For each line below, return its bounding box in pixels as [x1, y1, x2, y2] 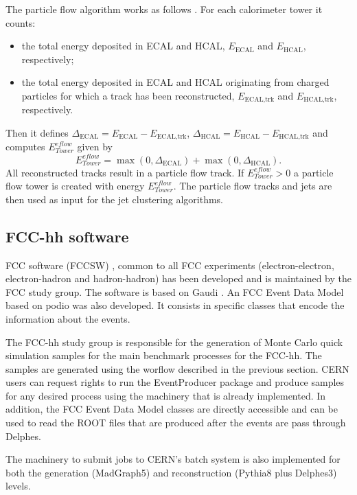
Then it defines [5, 126, 69, 140]
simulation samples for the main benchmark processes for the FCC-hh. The [5, 348, 322, 362]
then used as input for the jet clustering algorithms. [5, 192, 224, 206]
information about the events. [5, 311, 130, 325]
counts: [5, 15, 36, 30]
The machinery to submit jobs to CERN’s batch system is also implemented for [5, 452, 341, 466]
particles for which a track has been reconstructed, [21, 88, 235, 102]
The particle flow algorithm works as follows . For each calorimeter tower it [5, 2, 323, 16]
